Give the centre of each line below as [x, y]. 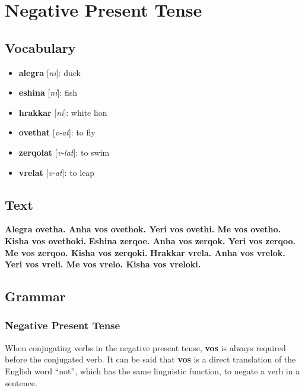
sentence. [21, 382]
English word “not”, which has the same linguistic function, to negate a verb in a [152, 370]
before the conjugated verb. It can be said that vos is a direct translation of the [150, 359]
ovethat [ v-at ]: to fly [57, 132]
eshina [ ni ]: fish [48, 92]
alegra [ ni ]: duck [50, 72]
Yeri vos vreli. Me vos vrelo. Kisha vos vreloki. [103, 264]
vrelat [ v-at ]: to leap [57, 172]
